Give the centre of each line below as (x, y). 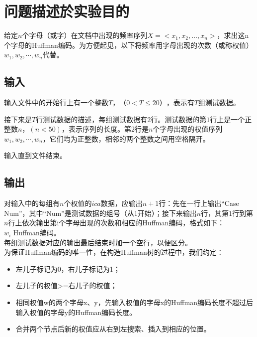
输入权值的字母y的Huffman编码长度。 (76, 312)
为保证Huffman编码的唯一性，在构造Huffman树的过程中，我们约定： (114, 252)
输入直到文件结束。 (35, 155)
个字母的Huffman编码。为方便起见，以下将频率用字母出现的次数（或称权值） (128, 45)
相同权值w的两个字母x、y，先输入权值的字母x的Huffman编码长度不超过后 (134, 302)
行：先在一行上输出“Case (199, 203)
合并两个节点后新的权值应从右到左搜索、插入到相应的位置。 (113, 329)
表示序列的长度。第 (100, 129)
